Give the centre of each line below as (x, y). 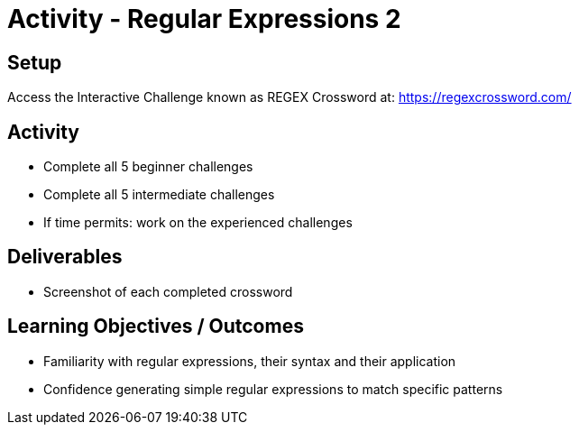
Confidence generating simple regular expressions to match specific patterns (273, 389)
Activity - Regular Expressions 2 (204, 19)
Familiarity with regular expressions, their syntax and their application (250, 361)
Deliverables (65, 257)
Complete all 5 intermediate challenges (159, 195)
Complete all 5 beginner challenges (148, 167)
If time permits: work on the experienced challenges (198, 223)
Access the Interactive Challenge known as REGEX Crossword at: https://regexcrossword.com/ (289, 97)
